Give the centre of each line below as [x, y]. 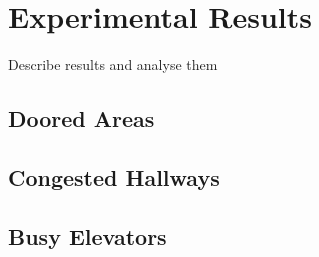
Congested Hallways [114, 176]
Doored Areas [81, 118]
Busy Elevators [87, 235]
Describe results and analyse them [113, 64]
